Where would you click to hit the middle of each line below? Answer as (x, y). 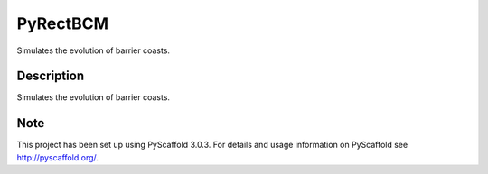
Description (51, 76)
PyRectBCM (62, 23)
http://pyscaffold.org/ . (58, 157)
